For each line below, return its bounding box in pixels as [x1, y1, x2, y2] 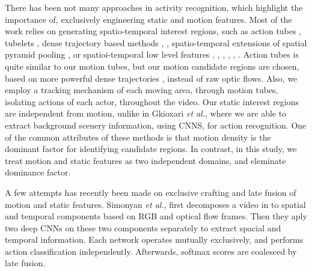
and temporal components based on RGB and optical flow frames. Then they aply [5, 210, 307, 222]
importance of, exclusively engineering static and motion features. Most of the [5, 13, 292, 25]
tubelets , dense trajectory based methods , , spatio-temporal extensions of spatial [5, 36, 307, 49]
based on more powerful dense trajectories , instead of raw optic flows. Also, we [5, 72, 298, 84]
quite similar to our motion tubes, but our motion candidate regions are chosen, [5, 59, 299, 72]
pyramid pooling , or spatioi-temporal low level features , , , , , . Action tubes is [5, 48, 299, 61]
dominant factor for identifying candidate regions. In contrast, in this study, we [5, 142, 297, 155]
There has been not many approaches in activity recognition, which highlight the [5, 1, 303, 13]
